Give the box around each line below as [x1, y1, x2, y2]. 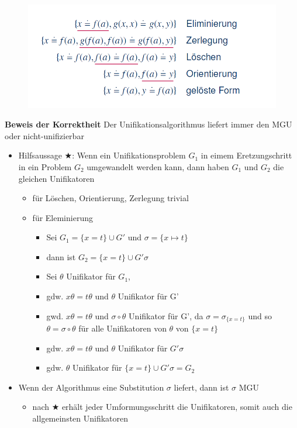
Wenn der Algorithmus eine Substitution [18, 381, 164, 393]
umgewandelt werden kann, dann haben [87, 160, 229, 172]
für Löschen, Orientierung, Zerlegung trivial [32, 192, 189, 204]
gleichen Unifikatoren [18, 172, 95, 184]
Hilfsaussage [18, 149, 62, 161]
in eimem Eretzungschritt [201, 149, 292, 161]
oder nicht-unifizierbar [5, 129, 84, 141]
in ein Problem [18, 160, 72, 172]
